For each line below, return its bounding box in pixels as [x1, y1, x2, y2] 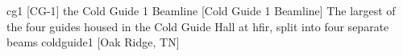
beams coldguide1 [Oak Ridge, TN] [6, 34, 180, 50]
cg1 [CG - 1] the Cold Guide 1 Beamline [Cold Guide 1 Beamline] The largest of [6, 2, 396, 18]
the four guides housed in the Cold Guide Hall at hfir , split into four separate [6, 18, 389, 34]
